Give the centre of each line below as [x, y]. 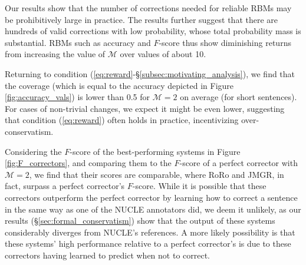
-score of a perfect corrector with [238, 163]
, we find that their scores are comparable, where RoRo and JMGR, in [157, 174]
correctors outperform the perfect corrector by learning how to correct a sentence [151, 197]
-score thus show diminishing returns [225, 42]
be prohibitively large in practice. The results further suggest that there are [142, 19]
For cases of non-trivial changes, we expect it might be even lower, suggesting [145, 108]
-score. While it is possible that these [199, 186]
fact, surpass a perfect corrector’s [65, 186]
